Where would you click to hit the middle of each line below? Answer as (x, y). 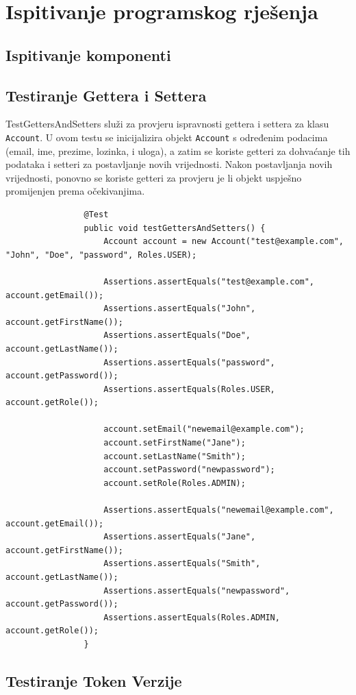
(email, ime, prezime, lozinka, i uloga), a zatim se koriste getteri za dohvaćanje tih (178, 150)
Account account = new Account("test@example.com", (224, 242)
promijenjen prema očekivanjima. (75, 191)
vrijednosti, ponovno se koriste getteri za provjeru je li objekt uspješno (154, 177)
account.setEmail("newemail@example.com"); (204, 429)
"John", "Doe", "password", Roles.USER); (101, 255)
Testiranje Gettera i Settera (106, 95)
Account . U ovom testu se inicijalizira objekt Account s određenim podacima (167, 137)
